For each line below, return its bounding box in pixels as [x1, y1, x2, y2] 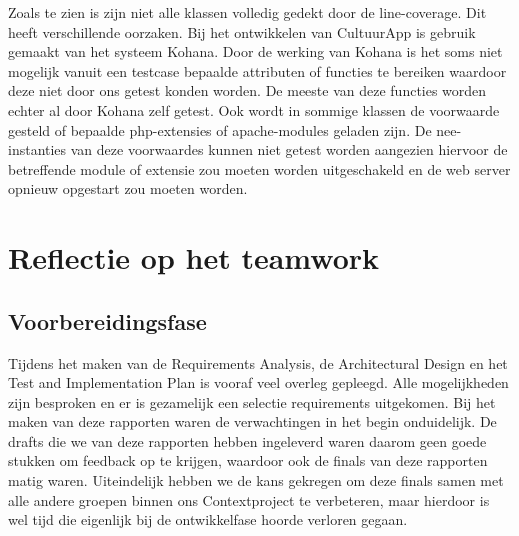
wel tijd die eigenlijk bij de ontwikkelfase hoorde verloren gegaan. [8, 509, 408, 530]
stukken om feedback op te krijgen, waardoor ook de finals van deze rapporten [8, 450, 488, 471]
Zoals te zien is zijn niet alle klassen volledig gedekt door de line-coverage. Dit [8, 2, 487, 22]
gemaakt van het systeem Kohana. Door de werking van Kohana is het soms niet [8, 41, 503, 62]
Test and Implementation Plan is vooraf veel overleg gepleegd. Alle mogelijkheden [8, 372, 509, 393]
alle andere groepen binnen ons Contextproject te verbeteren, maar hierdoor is [8, 489, 490, 510]
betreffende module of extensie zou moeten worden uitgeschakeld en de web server [8, 158, 511, 179]
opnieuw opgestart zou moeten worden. [8, 178, 248, 199]
